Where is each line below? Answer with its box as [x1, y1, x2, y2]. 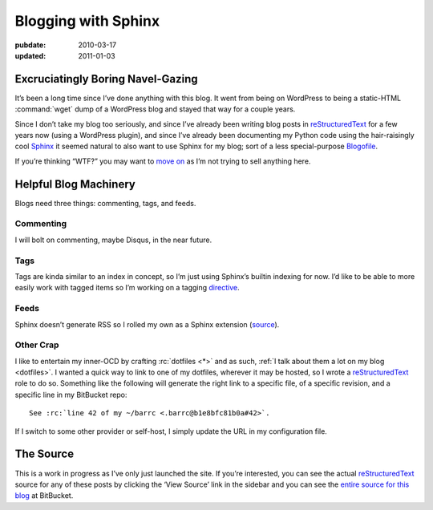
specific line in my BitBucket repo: [14, 390, 127, 399]
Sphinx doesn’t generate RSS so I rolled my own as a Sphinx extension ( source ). [14, 319, 280, 329]
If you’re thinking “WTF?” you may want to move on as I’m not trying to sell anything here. [14, 156, 311, 166]
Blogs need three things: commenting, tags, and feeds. [14, 198, 196, 208]
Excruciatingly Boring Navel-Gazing [14, 72, 198, 86]
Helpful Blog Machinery [14, 177, 136, 191]
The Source [14, 447, 75, 461]
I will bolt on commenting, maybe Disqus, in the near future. [14, 235, 212, 245]
